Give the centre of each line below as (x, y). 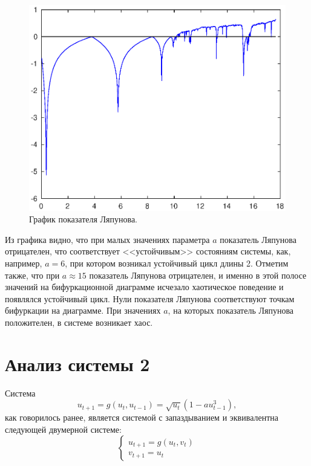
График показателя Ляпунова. (83, 219)
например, (24, 263)
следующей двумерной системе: (63, 429)
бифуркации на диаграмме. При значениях (83, 310)
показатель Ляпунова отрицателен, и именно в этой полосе (198, 275)
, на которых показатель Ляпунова (231, 310)
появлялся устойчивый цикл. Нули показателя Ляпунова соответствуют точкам (150, 298)
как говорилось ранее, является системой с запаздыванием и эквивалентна (142, 417)
